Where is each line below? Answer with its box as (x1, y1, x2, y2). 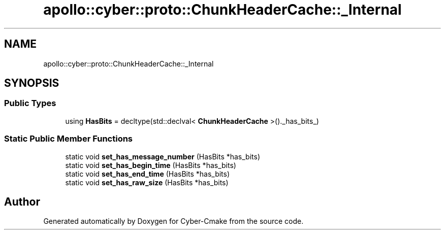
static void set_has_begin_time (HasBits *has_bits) (65, 160, 236, 170)
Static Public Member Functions (4, 133, 133, 144)
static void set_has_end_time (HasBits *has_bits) (65, 169, 230, 178)
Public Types (4, 98, 56, 109)
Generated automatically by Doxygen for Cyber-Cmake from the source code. (43, 217, 304, 226)
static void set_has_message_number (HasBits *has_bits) (65, 152, 261, 161)
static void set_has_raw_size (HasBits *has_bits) (65, 178, 229, 187)
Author (4, 195, 40, 208)
